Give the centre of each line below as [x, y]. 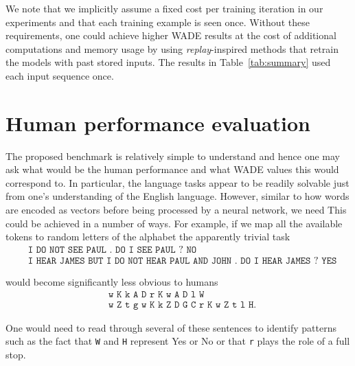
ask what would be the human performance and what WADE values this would [172, 169]
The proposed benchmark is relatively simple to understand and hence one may [173, 156]
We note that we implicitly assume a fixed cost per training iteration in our [164, 8]
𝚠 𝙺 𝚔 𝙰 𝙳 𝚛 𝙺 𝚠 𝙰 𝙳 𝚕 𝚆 [156, 294]
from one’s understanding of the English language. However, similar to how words [177, 196]
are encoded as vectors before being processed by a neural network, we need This [176, 210]
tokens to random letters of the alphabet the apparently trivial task [148, 237]
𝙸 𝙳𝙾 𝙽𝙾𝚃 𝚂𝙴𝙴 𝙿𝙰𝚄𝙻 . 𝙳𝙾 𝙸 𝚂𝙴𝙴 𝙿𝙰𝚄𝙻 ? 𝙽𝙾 [112, 250]
